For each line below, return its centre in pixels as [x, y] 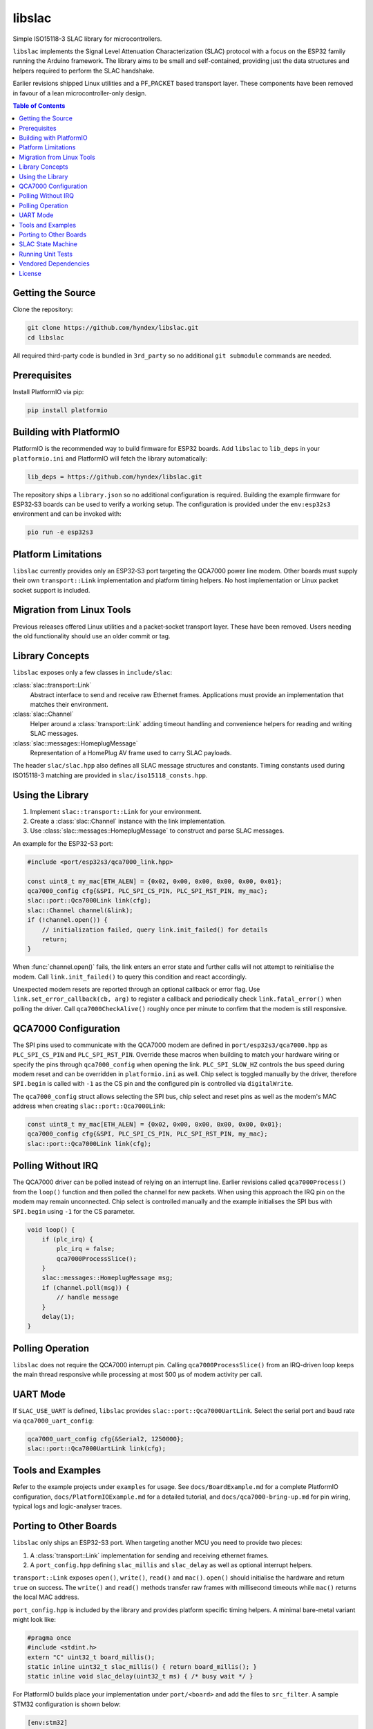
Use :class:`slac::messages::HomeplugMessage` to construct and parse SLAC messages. [157, 831]
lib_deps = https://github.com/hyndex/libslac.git [115, 477]
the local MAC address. [46, 1597]
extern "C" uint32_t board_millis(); [91, 1657]
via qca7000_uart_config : [54, 1421]
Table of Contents [39, 105]
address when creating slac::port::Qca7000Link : [89, 1106]
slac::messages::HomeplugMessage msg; [107, 1278]
